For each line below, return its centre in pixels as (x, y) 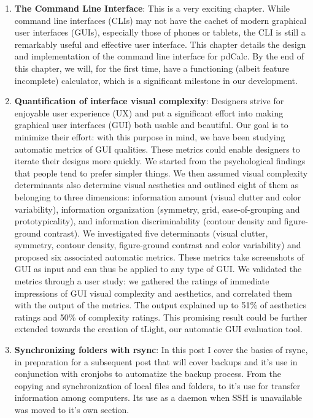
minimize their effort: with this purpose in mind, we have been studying (150, 136)
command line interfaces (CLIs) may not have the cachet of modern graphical (160, 20)
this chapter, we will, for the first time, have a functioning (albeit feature (152, 68)
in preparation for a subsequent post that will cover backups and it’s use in (156, 361)
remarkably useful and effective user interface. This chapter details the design (160, 44)
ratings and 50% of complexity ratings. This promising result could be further (161, 317)
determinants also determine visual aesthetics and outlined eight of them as (156, 185)
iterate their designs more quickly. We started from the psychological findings (160, 161)
